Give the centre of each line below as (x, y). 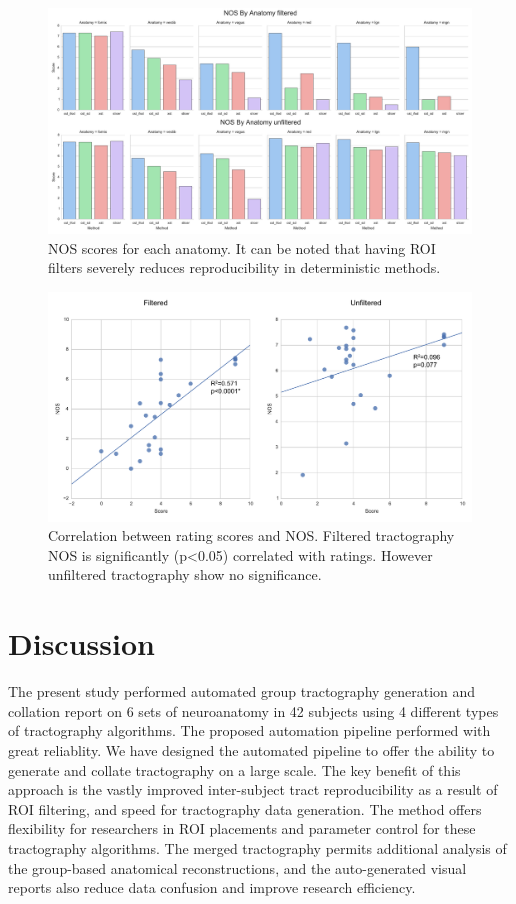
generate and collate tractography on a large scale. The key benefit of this (234, 769)
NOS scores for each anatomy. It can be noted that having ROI (242, 247)
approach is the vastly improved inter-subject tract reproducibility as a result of (253, 789)
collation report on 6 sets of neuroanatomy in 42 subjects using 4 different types (253, 710)
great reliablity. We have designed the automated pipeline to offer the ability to (251, 749)
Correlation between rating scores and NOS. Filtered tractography (251, 535)
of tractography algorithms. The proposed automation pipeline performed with (249, 730)
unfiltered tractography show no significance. (185, 574)
